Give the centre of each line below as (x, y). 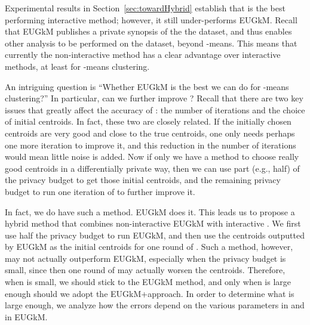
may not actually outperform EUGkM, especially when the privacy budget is (145, 258)
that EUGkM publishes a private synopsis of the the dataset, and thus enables (148, 31)
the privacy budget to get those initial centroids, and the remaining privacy (143, 180)
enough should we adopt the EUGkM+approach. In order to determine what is (150, 293)
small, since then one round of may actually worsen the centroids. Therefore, (145, 270)
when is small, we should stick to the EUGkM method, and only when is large (148, 282)
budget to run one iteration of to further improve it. (100, 191)
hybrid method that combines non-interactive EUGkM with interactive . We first (153, 223)
